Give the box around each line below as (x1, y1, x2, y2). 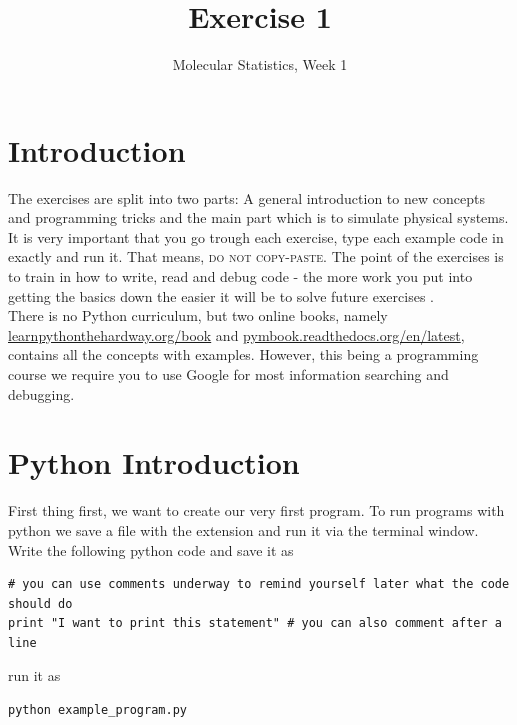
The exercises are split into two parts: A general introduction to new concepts (8, 187, 485, 208)
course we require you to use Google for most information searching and (8, 364, 449, 384)
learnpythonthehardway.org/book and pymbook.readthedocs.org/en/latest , (8, 324, 465, 345)
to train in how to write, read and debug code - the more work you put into (8, 266, 473, 287)
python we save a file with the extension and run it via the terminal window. (8, 519, 479, 540)
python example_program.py (8, 703, 187, 718)
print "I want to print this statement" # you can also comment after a (8, 616, 502, 631)
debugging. (8, 383, 75, 404)
